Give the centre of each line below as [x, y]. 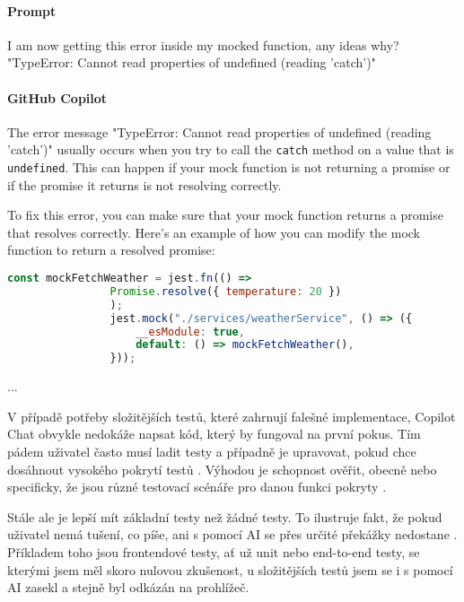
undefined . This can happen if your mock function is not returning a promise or [229, 167]
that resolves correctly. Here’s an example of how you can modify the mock [214, 232]
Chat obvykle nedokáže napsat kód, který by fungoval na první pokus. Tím [214, 434]
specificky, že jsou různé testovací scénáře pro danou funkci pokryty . [197, 487]
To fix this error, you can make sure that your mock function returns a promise [225, 215]
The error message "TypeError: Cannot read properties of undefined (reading [219, 131]
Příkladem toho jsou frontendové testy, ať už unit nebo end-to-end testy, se [214, 551]
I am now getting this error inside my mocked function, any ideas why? [203, 44]
